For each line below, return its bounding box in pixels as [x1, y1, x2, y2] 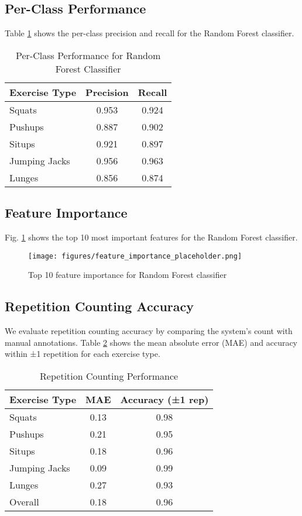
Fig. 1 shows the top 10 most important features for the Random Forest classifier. [5, 231, 298, 243]
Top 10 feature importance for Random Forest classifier [28, 269, 227, 281]
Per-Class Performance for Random [16, 48, 161, 62]
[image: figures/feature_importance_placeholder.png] [28, 252, 242, 260]
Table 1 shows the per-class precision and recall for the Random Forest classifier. [5, 27, 294, 39]
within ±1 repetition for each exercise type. [5, 348, 160, 360]
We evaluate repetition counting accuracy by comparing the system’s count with [5, 325, 293, 337]
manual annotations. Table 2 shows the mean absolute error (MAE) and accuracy [5, 336, 298, 348]
